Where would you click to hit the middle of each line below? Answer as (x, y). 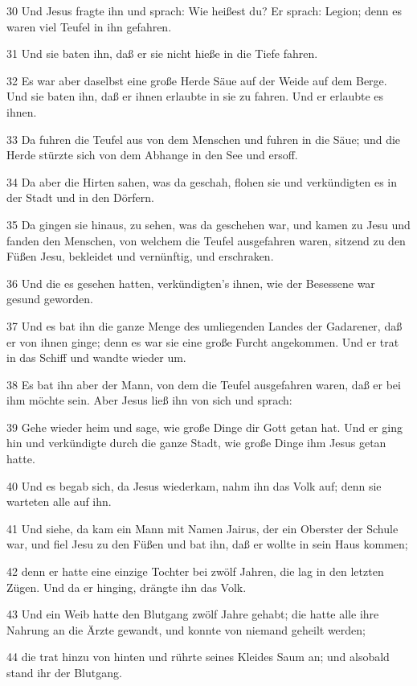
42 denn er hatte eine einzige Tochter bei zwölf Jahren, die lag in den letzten (195, 571)
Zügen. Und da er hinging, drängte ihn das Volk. (127, 587)
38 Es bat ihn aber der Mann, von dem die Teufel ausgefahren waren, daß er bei (204, 384)
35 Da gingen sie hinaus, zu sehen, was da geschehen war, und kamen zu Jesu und (208, 224)
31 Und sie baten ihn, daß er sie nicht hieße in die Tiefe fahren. (162, 53)
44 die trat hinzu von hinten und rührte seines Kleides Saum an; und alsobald (198, 657)
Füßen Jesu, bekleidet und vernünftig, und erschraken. (140, 256)
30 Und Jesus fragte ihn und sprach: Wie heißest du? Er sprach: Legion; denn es (204, 10)
